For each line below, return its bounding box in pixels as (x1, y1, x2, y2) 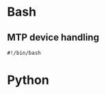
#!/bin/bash (7, 49, 41, 56)
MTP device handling (7, 32, 99, 43)
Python (7, 73, 49, 88)
